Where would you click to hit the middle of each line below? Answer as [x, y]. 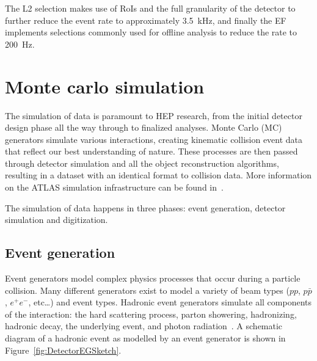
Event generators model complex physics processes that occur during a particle [153, 278]
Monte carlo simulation [105, 86]
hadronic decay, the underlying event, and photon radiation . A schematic [144, 326]
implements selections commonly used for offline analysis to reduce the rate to [151, 32]
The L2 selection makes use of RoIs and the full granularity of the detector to [150, 8]
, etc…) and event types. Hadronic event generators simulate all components [170, 302]
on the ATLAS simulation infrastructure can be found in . [114, 187]
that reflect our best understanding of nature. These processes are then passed [151, 151]
